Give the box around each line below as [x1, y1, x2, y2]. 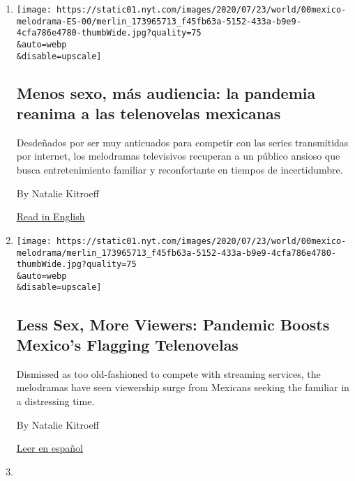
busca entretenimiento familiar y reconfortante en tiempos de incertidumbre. [16, 162, 343, 177]
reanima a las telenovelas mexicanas [16, 102, 281, 124]
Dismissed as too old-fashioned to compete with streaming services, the [16, 366, 321, 381]
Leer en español [16, 441, 83, 455]
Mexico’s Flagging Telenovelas [16, 333, 239, 355]
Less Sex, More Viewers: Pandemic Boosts [16, 313, 330, 335]
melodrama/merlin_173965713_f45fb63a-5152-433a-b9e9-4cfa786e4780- [16, 247, 336, 258]
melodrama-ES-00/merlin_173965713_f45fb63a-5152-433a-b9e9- [16, 16, 301, 26]
